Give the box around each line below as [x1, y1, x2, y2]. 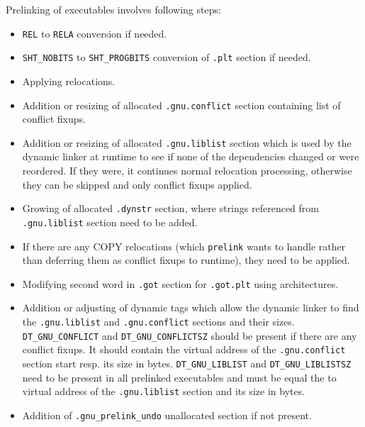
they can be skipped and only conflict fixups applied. [22, 177, 252, 192]
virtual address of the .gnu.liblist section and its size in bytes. [22, 384, 305, 399]
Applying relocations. [22, 73, 116, 88]
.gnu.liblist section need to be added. [22, 214, 198, 229]
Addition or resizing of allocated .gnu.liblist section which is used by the [22, 135, 352, 150]
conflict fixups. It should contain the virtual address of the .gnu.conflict [22, 342, 346, 357]
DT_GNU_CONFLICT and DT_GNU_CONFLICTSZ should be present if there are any [22, 328, 357, 343]
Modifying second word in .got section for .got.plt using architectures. [22, 276, 339, 291]
